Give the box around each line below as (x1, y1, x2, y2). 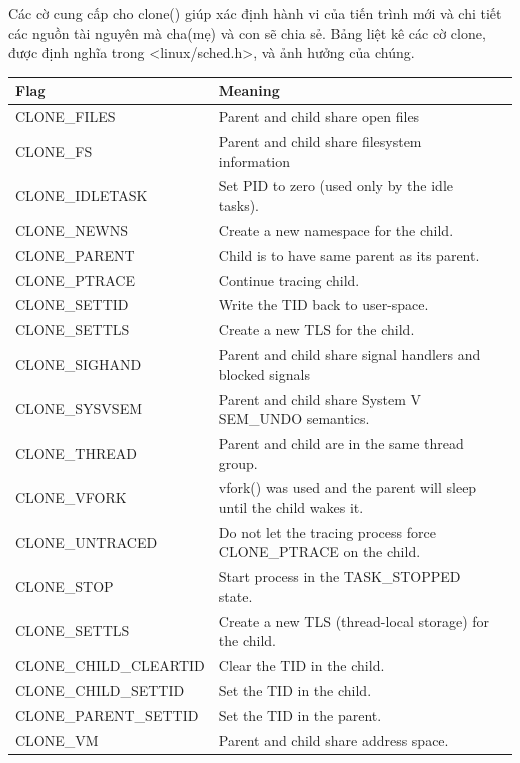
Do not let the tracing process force (218, 521, 436, 542)
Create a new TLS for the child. (218, 319, 415, 340)
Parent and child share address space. (218, 729, 449, 750)
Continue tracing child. (218, 269, 360, 290)
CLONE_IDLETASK (15, 185, 148, 206)
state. (218, 585, 253, 606)
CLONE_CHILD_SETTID (15, 679, 185, 700)
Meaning (218, 80, 280, 101)
